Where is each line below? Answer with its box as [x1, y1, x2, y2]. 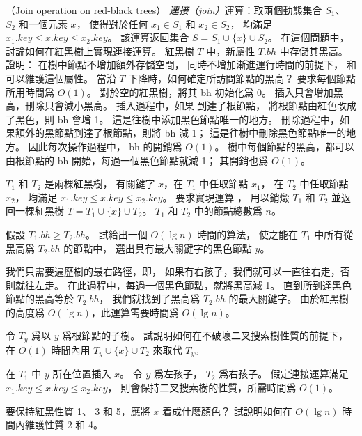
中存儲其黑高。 [279, 43, 348, 58]
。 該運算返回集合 [107, 30, 189, 45]
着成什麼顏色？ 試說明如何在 [162, 403, 292, 418]
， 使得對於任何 [76, 16, 148, 31]
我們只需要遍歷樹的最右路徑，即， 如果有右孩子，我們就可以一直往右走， [6, 264, 340, 279]
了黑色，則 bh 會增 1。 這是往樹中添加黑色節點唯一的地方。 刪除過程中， [6, 111, 340, 126]
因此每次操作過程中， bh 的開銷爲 [28, 139, 182, 153]
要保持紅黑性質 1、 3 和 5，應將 [6, 403, 150, 418]
